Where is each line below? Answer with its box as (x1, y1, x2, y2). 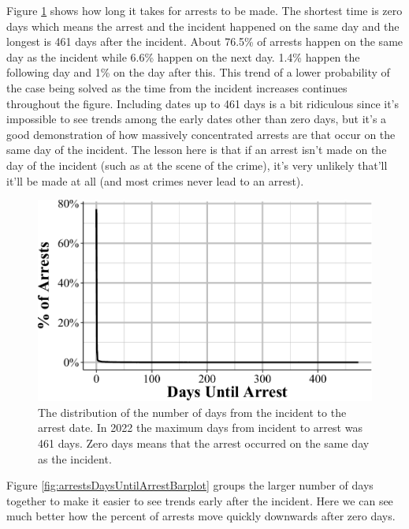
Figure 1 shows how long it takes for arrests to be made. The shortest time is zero (6, 2, 403, 18)
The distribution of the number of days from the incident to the (38, 403, 347, 420)
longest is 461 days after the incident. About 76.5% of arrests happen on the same (6, 33, 403, 50)
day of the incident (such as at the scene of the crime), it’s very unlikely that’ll (6, 156, 388, 173)
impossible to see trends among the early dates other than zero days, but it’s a (6, 111, 387, 127)
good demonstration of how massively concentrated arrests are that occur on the (6, 126, 396, 142)
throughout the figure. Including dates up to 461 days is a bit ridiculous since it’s (6, 95, 400, 111)
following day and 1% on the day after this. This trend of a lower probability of (6, 64, 390, 81)
